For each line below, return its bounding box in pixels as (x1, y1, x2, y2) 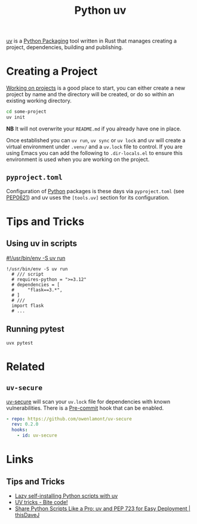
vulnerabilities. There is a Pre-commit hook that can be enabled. (6, 404, 164, 412)
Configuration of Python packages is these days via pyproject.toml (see (6, 187, 184, 194)
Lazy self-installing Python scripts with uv (14, 492, 118, 499)
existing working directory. (6, 97, 72, 105)
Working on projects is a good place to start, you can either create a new (6, 84, 186, 92)
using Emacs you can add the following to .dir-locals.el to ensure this (6, 149, 183, 156)
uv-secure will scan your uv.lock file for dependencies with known (6, 398, 171, 405)
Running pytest (6, 324, 64, 334)
